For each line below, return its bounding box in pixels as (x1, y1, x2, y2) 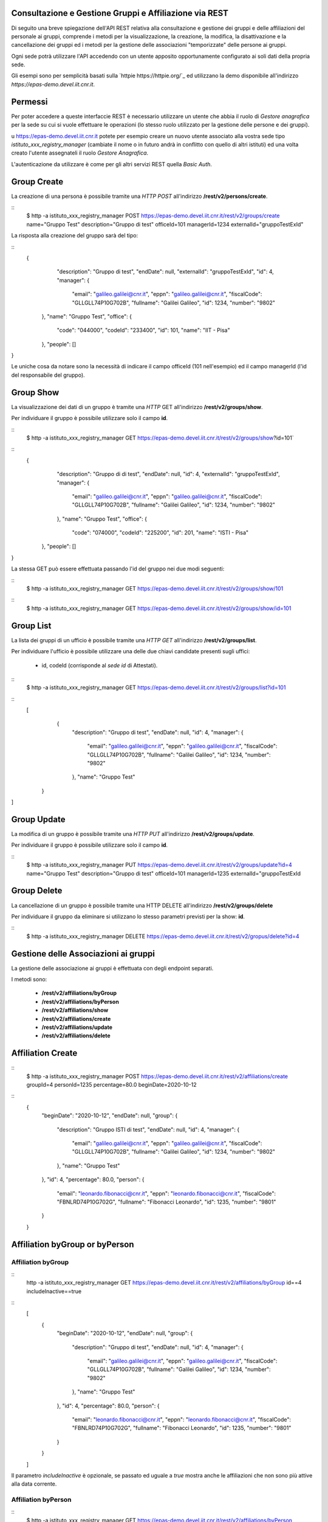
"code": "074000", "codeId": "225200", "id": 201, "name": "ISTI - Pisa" (72, 529, 249, 536)
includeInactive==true (26, 1288, 82, 1295)
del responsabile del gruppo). (11, 371, 85, 379)
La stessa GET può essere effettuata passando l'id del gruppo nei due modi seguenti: (11, 565, 225, 572)
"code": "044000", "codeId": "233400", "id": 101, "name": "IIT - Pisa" (56, 326, 230, 334)
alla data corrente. (11, 1480, 57, 1488)
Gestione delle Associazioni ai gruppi (11, 949, 155, 959)
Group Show (11, 387, 60, 398)
